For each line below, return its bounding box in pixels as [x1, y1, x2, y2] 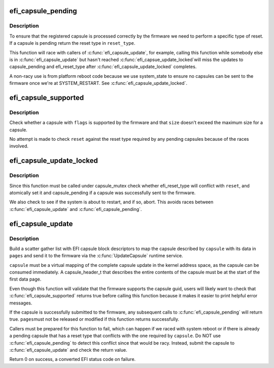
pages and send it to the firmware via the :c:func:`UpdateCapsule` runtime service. [9, 253, 183, 259]
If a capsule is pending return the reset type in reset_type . [9, 40, 135, 46]
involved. [9, 143, 29, 149]
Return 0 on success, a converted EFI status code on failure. [9, 356, 136, 362]
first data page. [9, 276, 42, 282]
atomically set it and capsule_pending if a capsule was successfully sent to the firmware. [9, 190, 196, 196]
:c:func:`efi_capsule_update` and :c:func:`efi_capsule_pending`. [9, 206, 142, 212]
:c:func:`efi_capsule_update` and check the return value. [9, 347, 127, 353]
